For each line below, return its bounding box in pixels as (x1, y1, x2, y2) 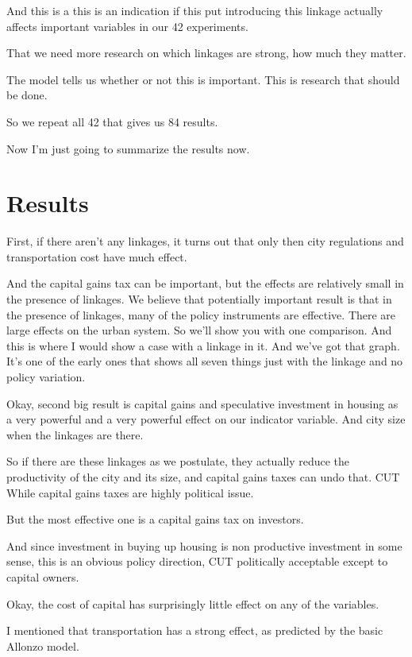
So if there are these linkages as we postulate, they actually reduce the (6, 453, 350, 470)
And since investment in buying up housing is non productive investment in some (6, 537, 402, 554)
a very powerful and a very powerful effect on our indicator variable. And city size (6, 411, 406, 427)
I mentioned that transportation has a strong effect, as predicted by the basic (6, 622, 383, 639)
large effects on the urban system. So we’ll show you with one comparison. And (6, 322, 392, 338)
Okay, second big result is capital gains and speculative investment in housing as (6, 395, 399, 412)
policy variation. (6, 369, 86, 385)
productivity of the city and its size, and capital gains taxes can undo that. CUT (6, 469, 400, 485)
